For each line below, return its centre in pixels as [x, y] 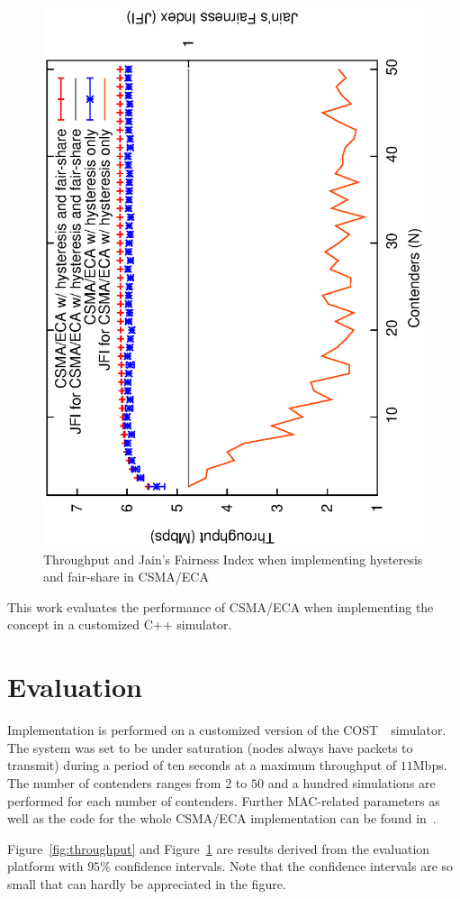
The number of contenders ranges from [114, 782]
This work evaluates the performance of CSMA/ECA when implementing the [221, 606]
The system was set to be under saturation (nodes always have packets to [210, 747]
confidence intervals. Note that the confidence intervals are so [284, 866]
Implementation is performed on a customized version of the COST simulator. [227, 730]
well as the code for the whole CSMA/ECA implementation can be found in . [222, 818]
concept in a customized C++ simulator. [120, 624]
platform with [45, 866]
